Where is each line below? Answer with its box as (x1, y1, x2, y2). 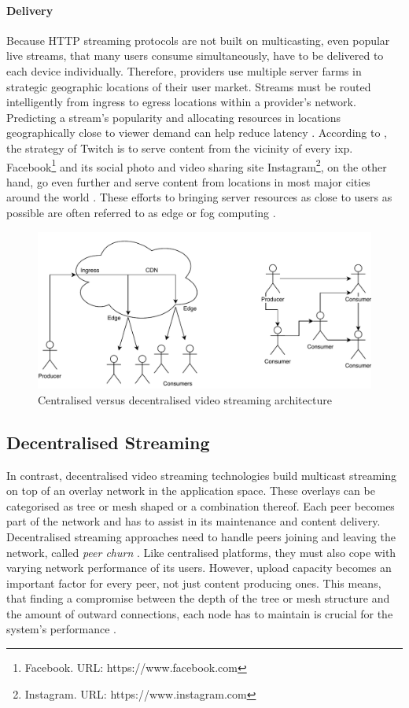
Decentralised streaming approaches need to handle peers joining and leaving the (6, 528, 396, 544)
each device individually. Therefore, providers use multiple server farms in (6, 62, 362, 79)
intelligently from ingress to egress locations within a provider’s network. (6, 94, 356, 110)
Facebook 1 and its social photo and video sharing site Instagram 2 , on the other (6, 156, 387, 175)
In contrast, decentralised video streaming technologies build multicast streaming (6, 466, 397, 483)
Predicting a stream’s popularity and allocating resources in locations (6, 109, 341, 125)
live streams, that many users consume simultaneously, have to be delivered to (6, 47, 384, 64)
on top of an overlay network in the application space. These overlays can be (6, 482, 375, 499)
